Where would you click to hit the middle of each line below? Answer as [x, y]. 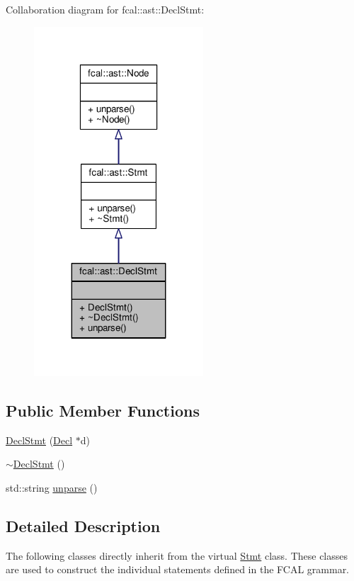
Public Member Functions [103, 410]
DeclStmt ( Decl [39, 440]
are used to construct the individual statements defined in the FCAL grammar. [178, 569]
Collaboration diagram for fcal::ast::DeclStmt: [105, 9]
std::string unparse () [52, 487]
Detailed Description [83, 525]
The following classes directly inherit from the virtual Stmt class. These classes [177, 555]
